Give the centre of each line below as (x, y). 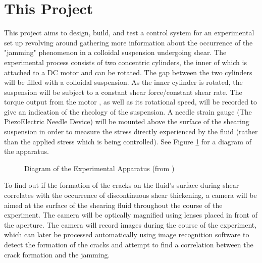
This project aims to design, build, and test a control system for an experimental (129, 33)
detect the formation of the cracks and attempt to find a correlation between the (129, 244)
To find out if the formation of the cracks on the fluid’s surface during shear (122, 185)
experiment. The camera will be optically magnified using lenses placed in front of (131, 215)
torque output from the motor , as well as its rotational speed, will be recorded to (131, 102)
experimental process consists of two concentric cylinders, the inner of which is (125, 62)
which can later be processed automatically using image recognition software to (127, 234)
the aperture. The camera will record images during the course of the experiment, (130, 224)
